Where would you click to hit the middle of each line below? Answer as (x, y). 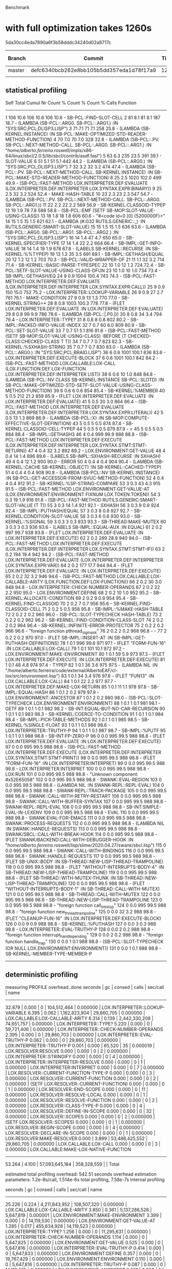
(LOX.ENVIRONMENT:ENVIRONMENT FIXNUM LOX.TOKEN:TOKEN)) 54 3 (83, 494)
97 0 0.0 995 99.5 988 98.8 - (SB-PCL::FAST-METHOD (63, 747)
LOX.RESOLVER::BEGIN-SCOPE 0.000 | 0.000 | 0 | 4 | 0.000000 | (74, 1127)
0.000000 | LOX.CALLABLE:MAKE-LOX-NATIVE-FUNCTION (68, 1149)
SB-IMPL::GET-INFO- (140, 243)
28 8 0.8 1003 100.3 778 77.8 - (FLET (86, 303)
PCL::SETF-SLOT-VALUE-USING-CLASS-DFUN (55, 270)
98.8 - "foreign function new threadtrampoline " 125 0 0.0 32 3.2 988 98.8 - (81, 913)
